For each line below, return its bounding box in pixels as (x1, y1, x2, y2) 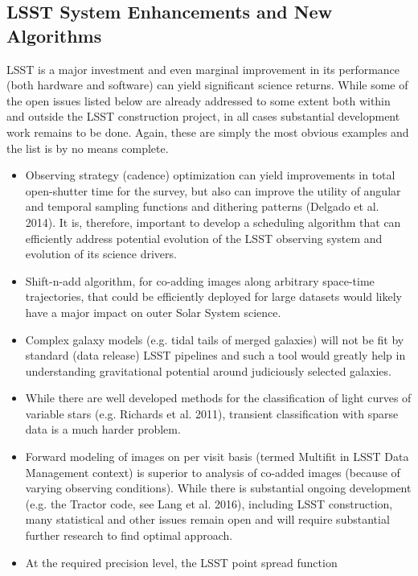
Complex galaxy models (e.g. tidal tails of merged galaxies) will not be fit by (25, 331, 404, 348)
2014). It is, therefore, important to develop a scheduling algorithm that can (25, 213, 401, 230)
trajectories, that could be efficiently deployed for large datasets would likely (25, 288, 403, 305)
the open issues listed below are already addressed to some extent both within (6, 92, 391, 109)
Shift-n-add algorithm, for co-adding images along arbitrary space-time (25, 272, 375, 289)
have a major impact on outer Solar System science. (25, 303, 281, 320)
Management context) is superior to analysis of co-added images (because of (25, 463, 400, 480)
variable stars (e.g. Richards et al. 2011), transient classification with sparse (25, 405, 399, 422)
